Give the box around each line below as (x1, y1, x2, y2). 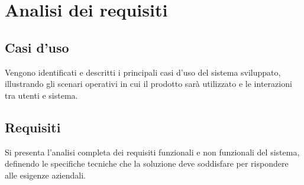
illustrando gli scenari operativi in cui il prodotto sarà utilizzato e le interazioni (5, 77, 292, 90)
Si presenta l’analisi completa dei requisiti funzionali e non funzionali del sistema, (5, 145, 300, 158)
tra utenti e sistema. (5, 89, 78, 101)
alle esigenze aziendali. (5, 168, 86, 181)
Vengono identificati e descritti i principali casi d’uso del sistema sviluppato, (5, 66, 281, 78)
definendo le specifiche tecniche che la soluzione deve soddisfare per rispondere (5, 157, 289, 170)
